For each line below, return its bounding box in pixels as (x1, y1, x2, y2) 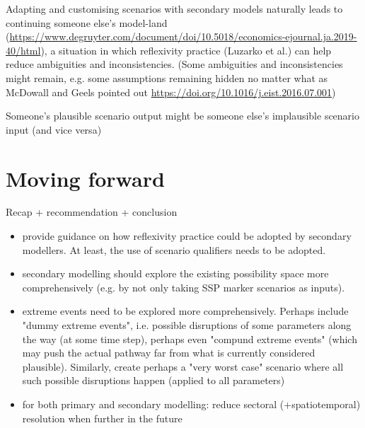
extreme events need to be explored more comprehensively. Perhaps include (22, 303, 349, 318)
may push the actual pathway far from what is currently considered (22, 345, 315, 360)
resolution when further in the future (22, 410, 182, 425)
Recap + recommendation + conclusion (6, 204, 178, 219)
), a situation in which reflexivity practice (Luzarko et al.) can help (40, 42, 332, 57)
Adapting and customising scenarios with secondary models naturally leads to (6, 1, 343, 16)
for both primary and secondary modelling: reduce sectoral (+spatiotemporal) (22, 397, 361, 411)
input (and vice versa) (6, 122, 102, 137)
